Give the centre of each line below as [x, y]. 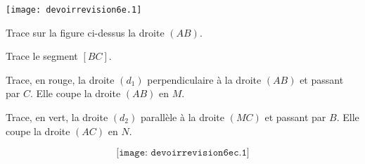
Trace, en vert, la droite [57, 117]
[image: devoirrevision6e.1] [74, 10]
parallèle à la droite [182, 117]
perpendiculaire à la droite [204, 79]
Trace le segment [42, 56]
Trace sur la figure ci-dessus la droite [85, 32]
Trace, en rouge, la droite [60, 79]
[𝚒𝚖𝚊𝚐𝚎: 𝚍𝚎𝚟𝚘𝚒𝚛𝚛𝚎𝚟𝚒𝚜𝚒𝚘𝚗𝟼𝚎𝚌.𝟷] [183, 153]
